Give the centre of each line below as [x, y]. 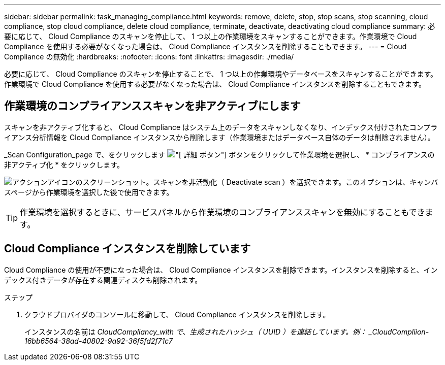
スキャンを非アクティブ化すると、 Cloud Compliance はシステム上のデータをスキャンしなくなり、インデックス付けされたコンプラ [221, 127]
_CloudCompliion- [399, 331]
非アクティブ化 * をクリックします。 [64, 164]
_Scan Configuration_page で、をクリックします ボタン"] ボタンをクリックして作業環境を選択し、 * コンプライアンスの [219, 154]
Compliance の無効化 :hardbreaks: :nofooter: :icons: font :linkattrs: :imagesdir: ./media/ [149, 57]
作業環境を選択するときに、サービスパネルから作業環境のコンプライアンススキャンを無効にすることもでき [222, 212]
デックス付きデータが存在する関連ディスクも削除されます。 [103, 280]
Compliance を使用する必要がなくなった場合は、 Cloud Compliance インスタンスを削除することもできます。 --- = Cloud [205, 46]
